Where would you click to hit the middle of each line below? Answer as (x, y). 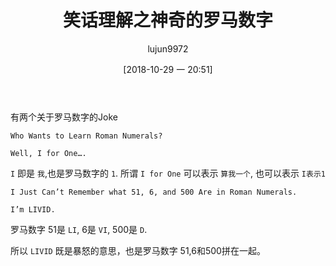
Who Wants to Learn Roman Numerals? (86, 136)
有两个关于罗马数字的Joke (64, 117)
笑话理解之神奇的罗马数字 (167, 20)
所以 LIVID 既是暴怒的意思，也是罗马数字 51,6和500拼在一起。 (138, 250)
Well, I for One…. (48, 153)
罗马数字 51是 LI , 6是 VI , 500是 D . (79, 229)
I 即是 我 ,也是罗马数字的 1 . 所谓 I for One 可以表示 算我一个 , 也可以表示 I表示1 (168, 173)
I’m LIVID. (33, 209)
